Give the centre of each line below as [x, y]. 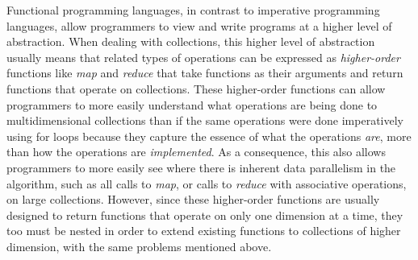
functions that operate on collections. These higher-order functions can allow [196, 88]
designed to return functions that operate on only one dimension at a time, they [205, 215]
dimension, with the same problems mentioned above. [139, 246]
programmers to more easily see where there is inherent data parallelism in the [201, 167]
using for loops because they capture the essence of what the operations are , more [209, 136]
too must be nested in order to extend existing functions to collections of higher [204, 231]
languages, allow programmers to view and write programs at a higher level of [199, 25]
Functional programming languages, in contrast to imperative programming [193, 10]
